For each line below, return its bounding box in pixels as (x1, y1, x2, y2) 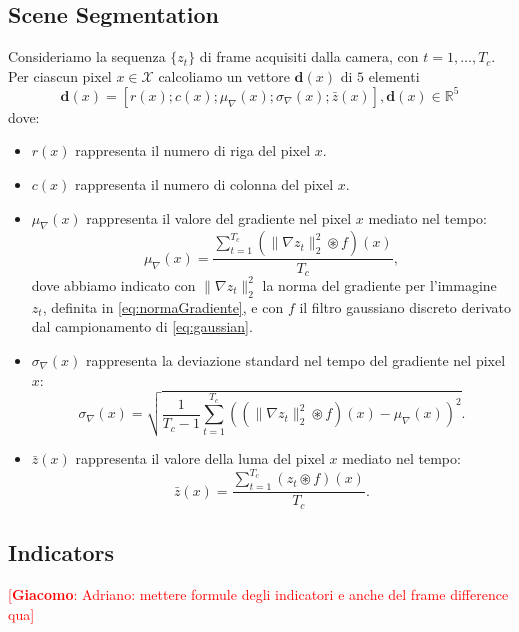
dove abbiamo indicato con (31, 274, 196, 295)
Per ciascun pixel (8, 65, 112, 86)
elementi (368, 65, 420, 86)
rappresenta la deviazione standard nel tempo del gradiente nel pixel (85, 349, 506, 370)
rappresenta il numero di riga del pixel (75, 140, 311, 161)
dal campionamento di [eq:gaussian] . (31, 316, 253, 337)
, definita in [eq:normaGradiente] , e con (42, 296, 284, 317)
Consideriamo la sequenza (8, 46, 166, 67)
